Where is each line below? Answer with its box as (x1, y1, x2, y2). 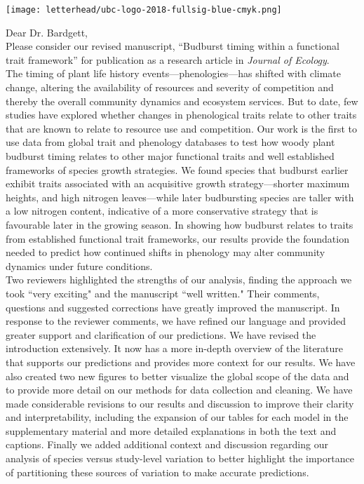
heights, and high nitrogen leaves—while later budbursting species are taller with (6, 189, 354, 204)
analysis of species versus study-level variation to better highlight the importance (6, 451, 354, 466)
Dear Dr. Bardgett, (6, 25, 88, 39)
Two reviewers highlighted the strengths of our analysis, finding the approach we (6, 272, 352, 287)
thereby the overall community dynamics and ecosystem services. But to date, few (6, 93, 358, 108)
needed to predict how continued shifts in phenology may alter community (6, 245, 325, 260)
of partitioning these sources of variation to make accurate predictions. (6, 464, 309, 479)
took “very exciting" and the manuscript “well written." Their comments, (6, 285, 320, 300)
